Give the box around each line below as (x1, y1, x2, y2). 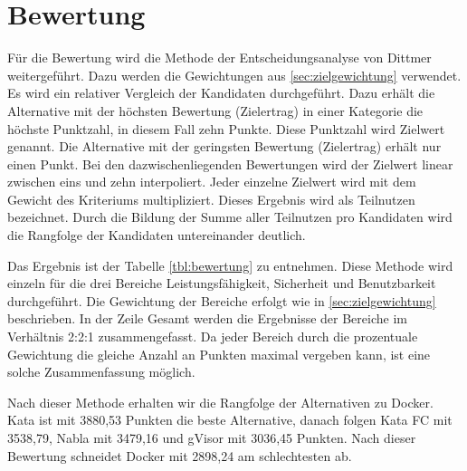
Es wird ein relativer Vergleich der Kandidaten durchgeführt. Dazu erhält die (7, 83, 435, 102)
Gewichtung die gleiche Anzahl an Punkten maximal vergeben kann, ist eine (7, 344, 431, 363)
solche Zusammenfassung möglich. (7, 362, 195, 381)
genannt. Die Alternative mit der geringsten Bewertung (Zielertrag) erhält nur (7, 137, 442, 156)
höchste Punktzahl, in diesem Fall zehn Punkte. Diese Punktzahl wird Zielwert (7, 119, 445, 138)
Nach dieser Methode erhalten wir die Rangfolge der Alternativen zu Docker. (7, 392, 434, 411)
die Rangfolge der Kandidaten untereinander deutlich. (7, 226, 306, 245)
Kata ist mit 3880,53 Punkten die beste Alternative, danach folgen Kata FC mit (7, 410, 453, 429)
